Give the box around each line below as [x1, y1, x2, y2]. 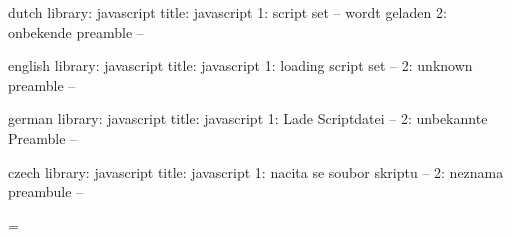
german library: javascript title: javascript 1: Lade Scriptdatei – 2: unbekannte [8, 108, 488, 129]
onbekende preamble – [8, 21, 144, 42]
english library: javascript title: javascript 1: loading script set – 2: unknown [8, 55, 473, 76]
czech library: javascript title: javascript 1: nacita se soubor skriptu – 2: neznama [8, 161, 504, 182]
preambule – [8, 181, 84, 202]
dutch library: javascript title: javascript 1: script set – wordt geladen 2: [8, 2, 447, 22]
